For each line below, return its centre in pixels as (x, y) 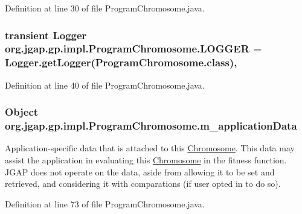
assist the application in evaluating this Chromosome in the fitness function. (146, 159)
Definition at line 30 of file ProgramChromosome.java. (105, 8)
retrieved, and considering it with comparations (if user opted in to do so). (143, 184)
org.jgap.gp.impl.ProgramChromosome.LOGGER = (133, 49)
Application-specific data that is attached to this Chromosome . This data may (150, 148)
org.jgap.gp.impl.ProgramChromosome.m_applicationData (151, 126)
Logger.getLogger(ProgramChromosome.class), (121, 62)
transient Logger (46, 35)
